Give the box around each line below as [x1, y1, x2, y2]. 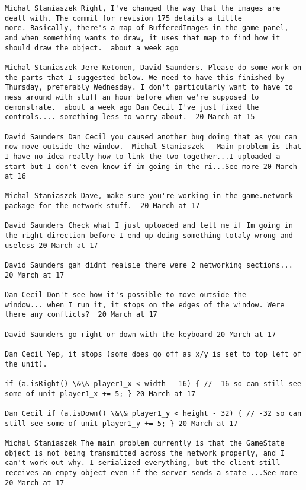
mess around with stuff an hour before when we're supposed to [5, 93, 259, 101]
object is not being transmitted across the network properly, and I [5, 448, 285, 457]
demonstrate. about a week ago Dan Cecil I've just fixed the [5, 103, 259, 112]
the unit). [5, 359, 47, 368]
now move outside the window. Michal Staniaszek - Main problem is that [5, 142, 302, 151]
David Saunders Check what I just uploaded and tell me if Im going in [5, 221, 293, 230]
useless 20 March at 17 [5, 241, 98, 250]
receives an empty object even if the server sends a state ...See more [5, 468, 297, 477]
